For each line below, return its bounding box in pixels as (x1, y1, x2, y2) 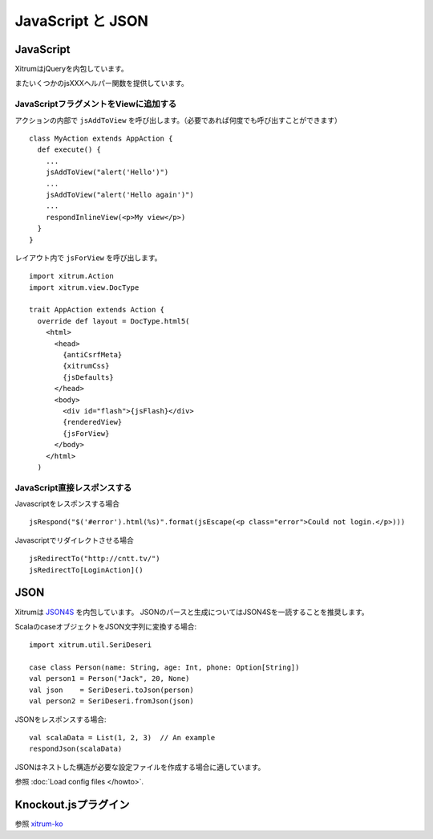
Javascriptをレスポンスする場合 (14, 499, 120, 509)
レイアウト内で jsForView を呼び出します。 (14, 253, 162, 263)
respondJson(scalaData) (29, 744, 123, 754)
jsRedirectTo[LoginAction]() (29, 565, 144, 574)
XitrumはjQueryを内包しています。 (14, 64, 128, 74)
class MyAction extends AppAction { (29, 133, 173, 143)
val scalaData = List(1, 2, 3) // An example (29, 733, 216, 743)
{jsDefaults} (63, 373, 114, 381)
